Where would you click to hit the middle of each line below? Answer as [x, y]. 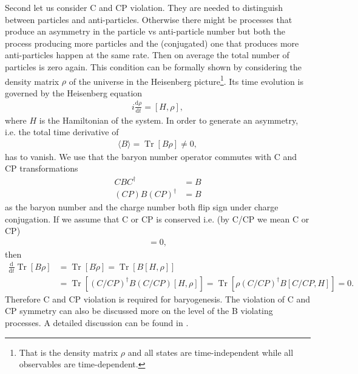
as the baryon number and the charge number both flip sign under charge [142, 207]
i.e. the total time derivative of [62, 132]
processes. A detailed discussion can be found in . [97, 323]
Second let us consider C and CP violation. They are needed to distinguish [144, 7]
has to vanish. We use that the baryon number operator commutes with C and [151, 156]
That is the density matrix [69, 352]
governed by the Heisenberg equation [74, 92]
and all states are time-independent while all [211, 352]
